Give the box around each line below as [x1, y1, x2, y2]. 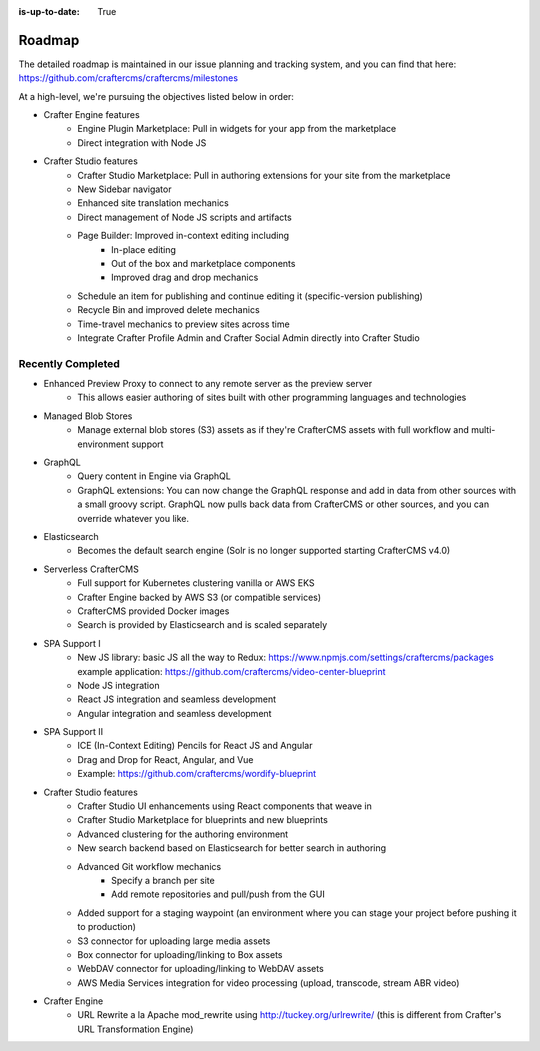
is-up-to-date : [18, 6, 80, 17]
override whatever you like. [77, 512, 190, 524]
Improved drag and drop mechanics [111, 271, 259, 284]
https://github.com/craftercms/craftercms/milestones [18, 72, 239, 84]
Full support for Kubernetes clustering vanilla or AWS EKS [77, 577, 315, 589]
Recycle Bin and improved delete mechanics [77, 304, 260, 316]
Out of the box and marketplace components [111, 257, 296, 269]
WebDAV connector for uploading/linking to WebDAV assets [77, 963, 324, 975]
